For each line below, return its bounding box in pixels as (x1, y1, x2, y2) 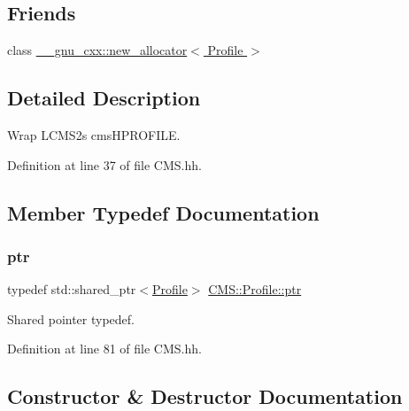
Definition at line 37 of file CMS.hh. (7, 155, 202, 174)
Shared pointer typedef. (7, 309, 135, 328)
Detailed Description (7, 84, 201, 112)
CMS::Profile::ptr (208, 280, 302, 299)
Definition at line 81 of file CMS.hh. (7, 339, 202, 358)
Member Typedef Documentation (7, 198, 320, 226)
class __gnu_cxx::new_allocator (7, 41, 188, 59)
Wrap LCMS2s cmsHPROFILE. (7, 126, 181, 143)
